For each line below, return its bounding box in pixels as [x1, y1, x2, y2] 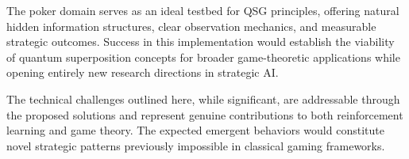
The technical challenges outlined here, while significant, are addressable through [6, 90, 400, 107]
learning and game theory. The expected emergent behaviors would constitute [6, 122, 384, 138]
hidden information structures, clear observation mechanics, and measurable [6, 17, 376, 34]
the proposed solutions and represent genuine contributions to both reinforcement [6, 106, 403, 123]
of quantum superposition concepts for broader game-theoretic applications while [6, 48, 400, 65]
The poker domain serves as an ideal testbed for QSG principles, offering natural [6, 2, 399, 18]
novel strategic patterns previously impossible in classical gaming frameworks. [6, 137, 385, 153]
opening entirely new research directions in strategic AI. [6, 64, 279, 81]
